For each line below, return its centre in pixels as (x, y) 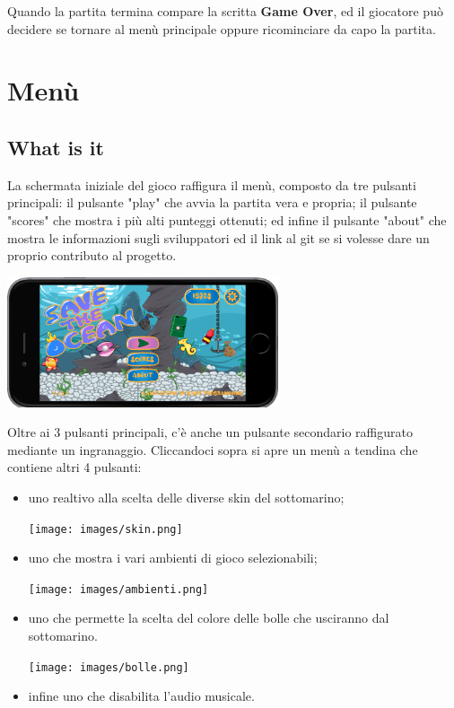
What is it (56, 147)
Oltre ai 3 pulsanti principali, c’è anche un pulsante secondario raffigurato (210, 432)
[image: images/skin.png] (105, 529)
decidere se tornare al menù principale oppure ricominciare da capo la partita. (222, 28)
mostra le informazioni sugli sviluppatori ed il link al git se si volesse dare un (218, 237)
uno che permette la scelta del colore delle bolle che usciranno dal (209, 618)
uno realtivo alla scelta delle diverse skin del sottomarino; (186, 497)
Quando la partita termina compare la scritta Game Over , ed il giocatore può (225, 11)
